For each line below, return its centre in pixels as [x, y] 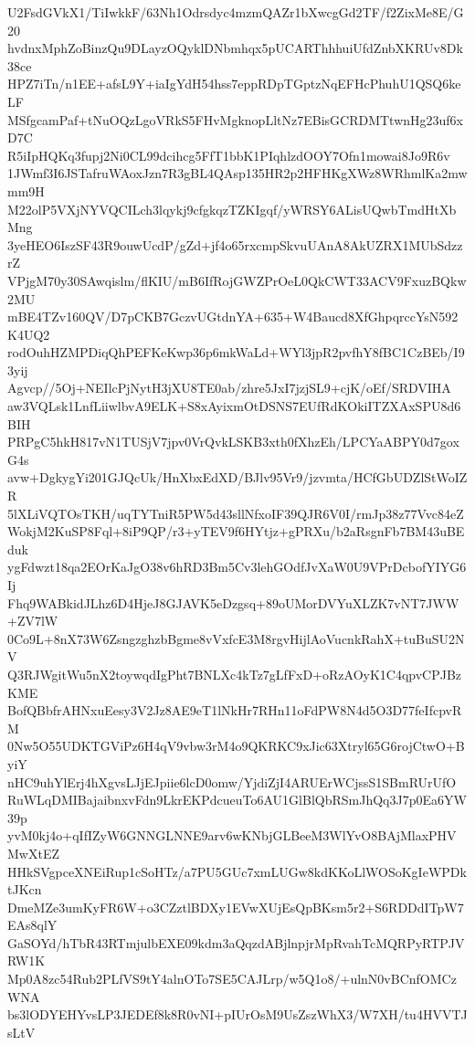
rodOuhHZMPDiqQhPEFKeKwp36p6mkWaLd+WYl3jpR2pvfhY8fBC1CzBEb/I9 [236, 352]
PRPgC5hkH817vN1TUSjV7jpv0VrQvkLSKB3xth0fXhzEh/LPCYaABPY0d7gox [233, 442]
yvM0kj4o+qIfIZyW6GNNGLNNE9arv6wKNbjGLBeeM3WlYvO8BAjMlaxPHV [232, 835]
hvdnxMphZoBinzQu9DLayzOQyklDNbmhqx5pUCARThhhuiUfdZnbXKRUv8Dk [235, 48]
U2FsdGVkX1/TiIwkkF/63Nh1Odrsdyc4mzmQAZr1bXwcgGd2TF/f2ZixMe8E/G [236, 12]
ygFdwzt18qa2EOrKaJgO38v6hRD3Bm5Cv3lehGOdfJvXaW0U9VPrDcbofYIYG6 [237, 567]
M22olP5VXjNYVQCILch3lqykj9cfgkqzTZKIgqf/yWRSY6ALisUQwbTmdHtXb [232, 209]
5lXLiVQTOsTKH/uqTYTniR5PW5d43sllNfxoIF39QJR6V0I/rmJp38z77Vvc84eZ [236, 513]
